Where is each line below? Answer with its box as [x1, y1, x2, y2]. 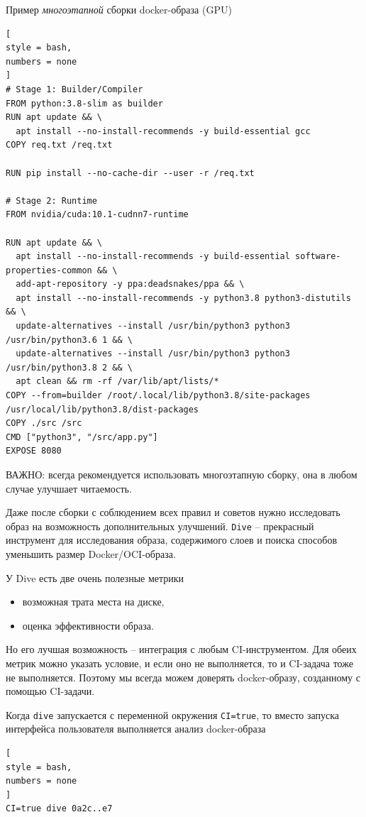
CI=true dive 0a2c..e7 [6, 804, 113, 814]
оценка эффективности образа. [22, 618, 154, 632]
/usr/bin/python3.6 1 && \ [6, 334, 133, 345]
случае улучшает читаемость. [6, 481, 132, 495]
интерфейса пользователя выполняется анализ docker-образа [6, 721, 266, 736]
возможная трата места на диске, [22, 594, 165, 609]
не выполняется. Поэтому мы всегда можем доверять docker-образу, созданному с [6, 669, 360, 684]
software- [295, 251, 341, 262]
